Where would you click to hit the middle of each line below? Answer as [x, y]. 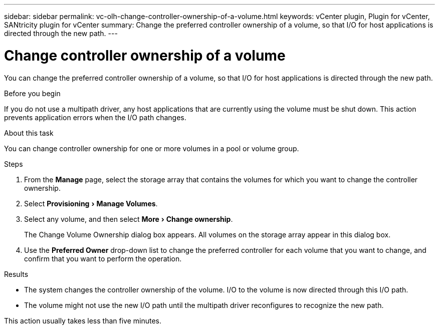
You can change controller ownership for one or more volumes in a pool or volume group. [152, 148]
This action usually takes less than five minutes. [83, 320]
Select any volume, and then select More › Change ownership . [129, 219]
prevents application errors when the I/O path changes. [95, 117]
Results [16, 274]
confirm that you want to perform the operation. [103, 258]
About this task [29, 133]
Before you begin [32, 93]
